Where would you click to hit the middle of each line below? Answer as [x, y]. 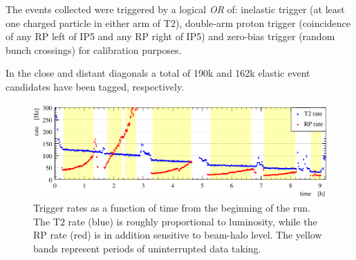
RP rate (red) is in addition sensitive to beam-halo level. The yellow [178, 235]
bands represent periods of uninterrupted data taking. [147, 248]
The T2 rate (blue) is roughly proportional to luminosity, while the [175, 221]
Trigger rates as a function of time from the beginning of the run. [172, 207]
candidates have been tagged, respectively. [95, 86]
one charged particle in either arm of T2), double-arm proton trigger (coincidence [178, 22]
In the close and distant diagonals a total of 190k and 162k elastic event [158, 73]
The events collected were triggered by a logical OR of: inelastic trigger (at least [175, 9]
